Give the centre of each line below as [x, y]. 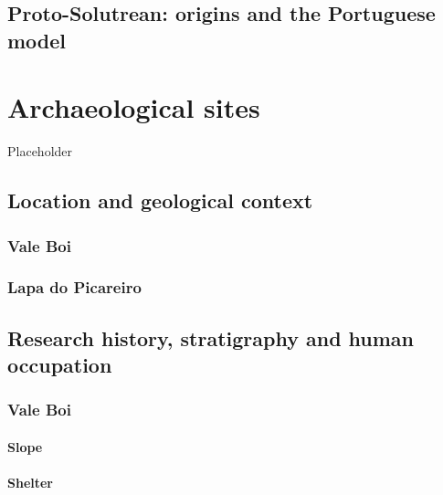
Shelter [31, 483]
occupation [60, 365]
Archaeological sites [134, 107]
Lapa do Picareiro [74, 287]
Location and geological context [160, 200]
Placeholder [40, 151]
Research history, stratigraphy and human [211, 337]
